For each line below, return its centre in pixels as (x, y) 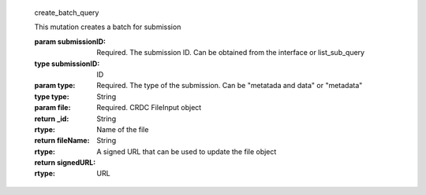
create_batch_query (67, 13)
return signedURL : (65, 163)
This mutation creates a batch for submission (108, 27)
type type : (52, 96)
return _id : (52, 119)
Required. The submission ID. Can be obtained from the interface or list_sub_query (231, 53)
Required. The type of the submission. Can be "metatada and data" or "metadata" (230, 86)
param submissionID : (70, 41)
